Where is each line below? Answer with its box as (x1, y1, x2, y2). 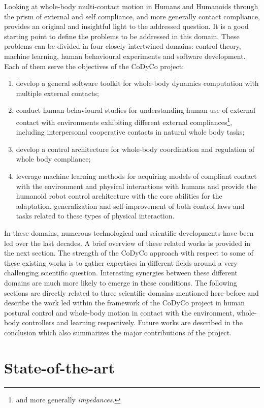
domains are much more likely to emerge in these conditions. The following (4, 277, 237, 288)
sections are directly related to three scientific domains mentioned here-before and (4, 287, 259, 298)
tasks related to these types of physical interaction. (16, 210, 175, 221)
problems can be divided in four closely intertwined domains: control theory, (4, 41, 241, 51)
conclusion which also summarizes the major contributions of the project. (4, 327, 232, 337)
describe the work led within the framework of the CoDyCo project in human (4, 297, 245, 308)
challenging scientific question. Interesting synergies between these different (4, 267, 238, 278)
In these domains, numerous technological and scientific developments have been (4, 227, 254, 238)
